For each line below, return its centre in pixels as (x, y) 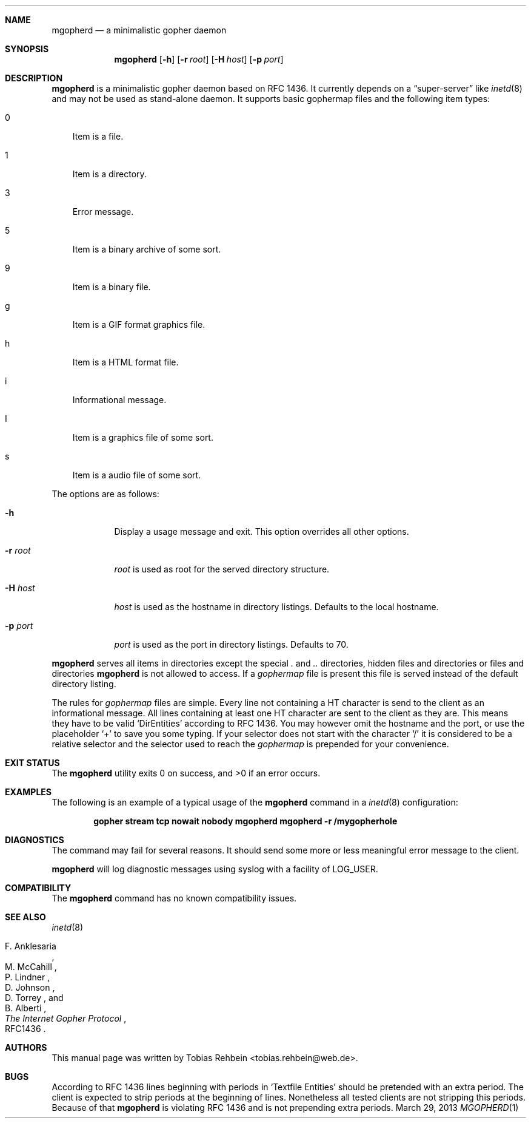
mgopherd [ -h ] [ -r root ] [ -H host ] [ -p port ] (199, 59)
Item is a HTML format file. (125, 362)
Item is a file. (98, 136)
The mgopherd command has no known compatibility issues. (174, 898)
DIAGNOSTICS (35, 840)
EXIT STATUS (32, 763)
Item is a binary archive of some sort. (147, 249)
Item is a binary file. (112, 287)
